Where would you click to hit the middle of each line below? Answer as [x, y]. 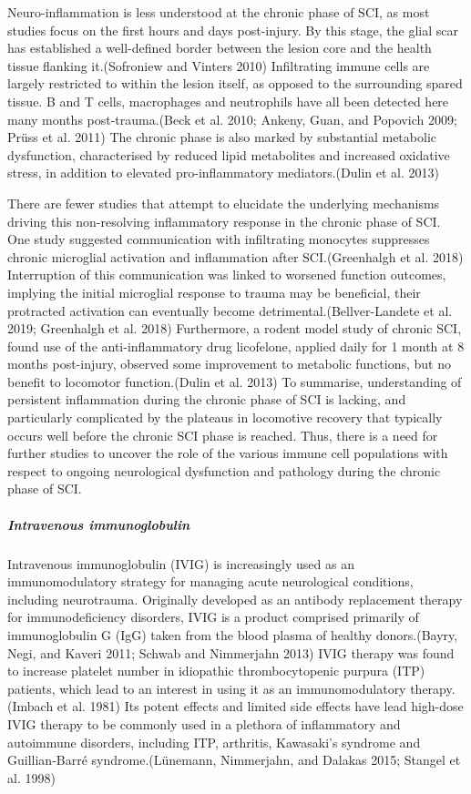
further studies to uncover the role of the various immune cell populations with [228, 453]
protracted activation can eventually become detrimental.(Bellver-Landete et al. [230, 310]
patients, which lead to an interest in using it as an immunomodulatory [207, 688]
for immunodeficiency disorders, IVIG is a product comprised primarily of [213, 617]
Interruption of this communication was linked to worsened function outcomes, [227, 275]
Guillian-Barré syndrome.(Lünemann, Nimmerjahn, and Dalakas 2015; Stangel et [234, 760]
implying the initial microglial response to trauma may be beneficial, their [214, 292]
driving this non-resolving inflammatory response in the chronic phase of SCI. [224, 221]
